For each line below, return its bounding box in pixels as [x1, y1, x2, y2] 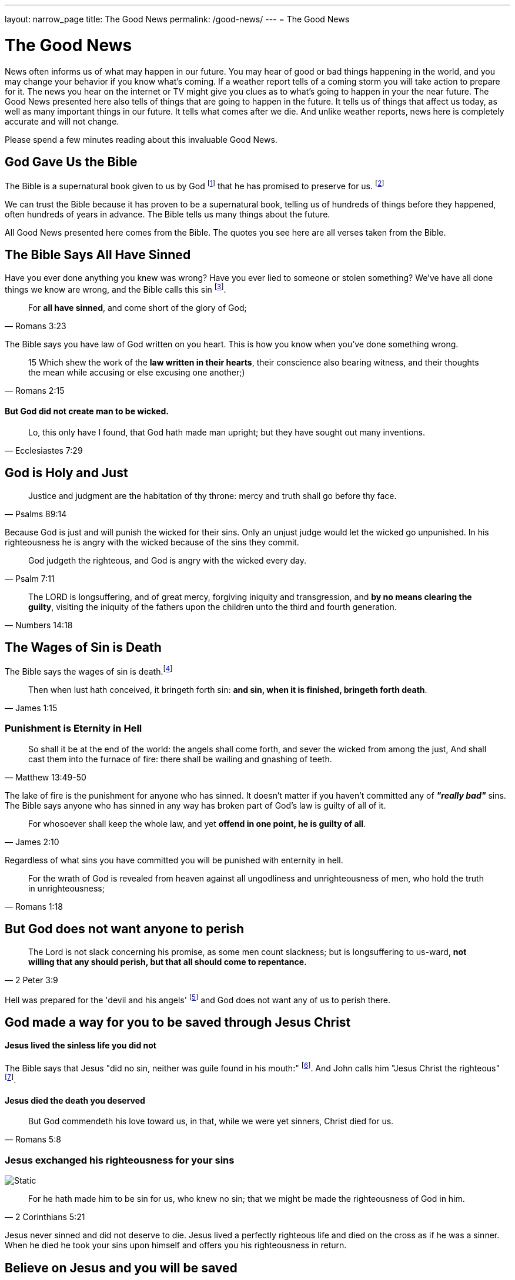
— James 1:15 [5, 703, 58, 713]
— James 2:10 [5, 836, 59, 847]
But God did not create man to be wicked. [5, 406, 169, 417]
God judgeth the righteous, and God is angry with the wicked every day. [28, 555, 307, 565]
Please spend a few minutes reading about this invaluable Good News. [5, 134, 277, 145]
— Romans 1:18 [5, 901, 63, 912]
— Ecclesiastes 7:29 [5, 445, 83, 455]
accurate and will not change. [5, 116, 119, 126]
